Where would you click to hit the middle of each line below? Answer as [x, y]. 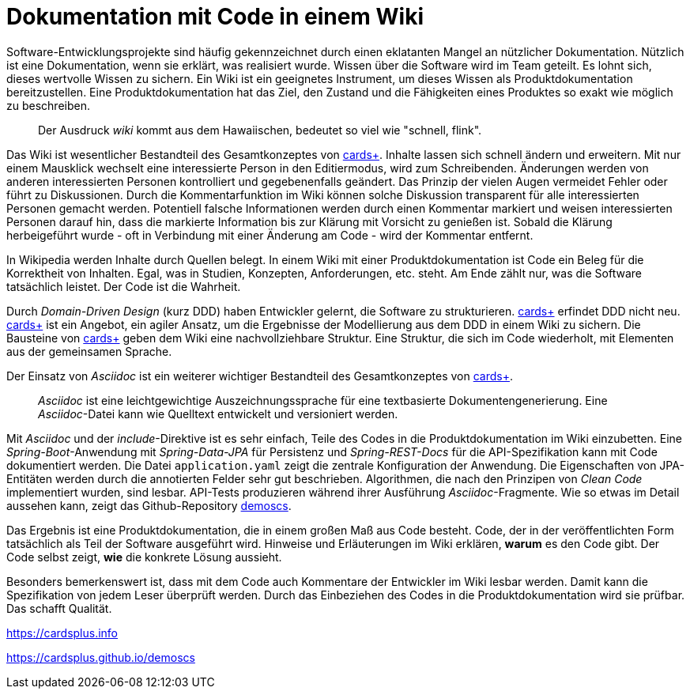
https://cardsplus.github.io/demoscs [101, 657]
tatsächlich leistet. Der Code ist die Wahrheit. [124, 286]
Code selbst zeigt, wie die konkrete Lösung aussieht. [144, 557]
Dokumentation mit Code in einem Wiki [215, 17]
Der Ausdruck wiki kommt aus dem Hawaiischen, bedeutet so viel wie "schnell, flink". [260, 130]
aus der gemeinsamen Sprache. [89, 351]
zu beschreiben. [48, 105]
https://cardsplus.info [62, 633]
